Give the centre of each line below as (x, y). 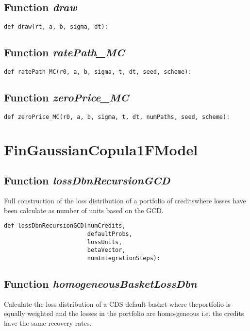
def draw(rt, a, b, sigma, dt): (56, 27)
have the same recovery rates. (48, 323)
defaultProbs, (110, 234)
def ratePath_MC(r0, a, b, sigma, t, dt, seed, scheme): (98, 72)
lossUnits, (105, 242)
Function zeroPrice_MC (67, 97)
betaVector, (106, 250)
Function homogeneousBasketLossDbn (100, 284)
